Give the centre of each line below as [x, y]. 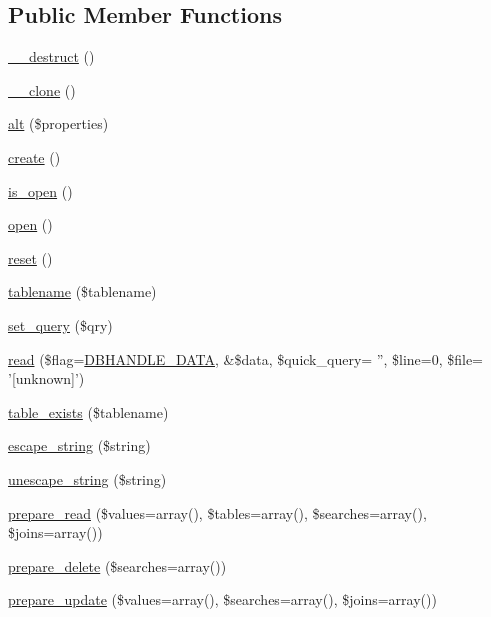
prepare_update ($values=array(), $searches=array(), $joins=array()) [222, 599]
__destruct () [51, 56]
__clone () [42, 89]
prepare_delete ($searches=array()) [117, 565]
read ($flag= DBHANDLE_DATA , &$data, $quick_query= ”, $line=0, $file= [245, 358]
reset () [30, 257]
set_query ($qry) [60, 324]
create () [34, 156]
